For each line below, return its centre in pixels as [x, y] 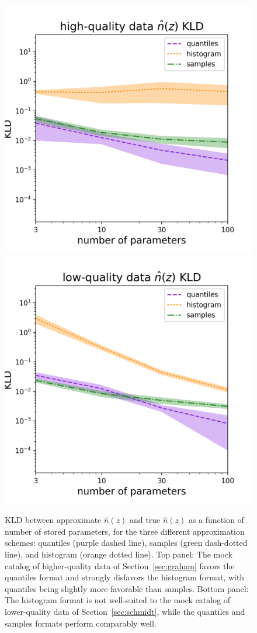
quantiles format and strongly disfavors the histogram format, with [125, 577]
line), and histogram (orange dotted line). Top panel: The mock [119, 554]
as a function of [216, 520]
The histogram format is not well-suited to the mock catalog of [118, 600]
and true [145, 520]
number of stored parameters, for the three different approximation [125, 531]
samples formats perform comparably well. [81, 623]
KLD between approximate [53, 520]
